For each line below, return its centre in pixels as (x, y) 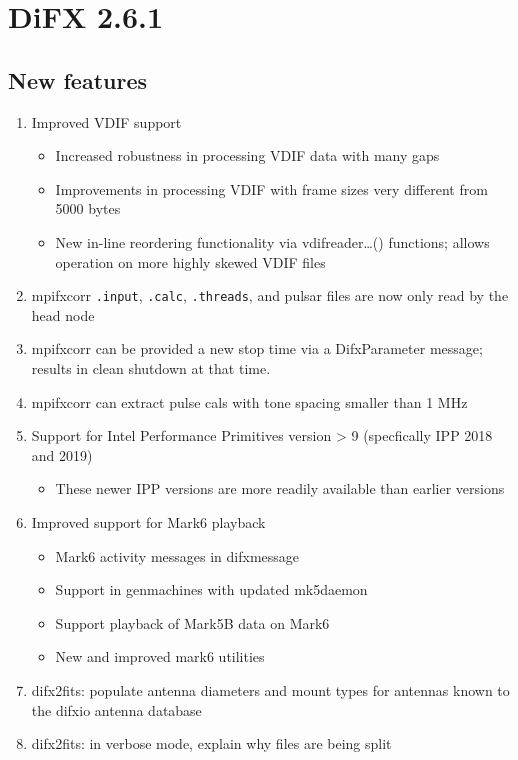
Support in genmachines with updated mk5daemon (211, 589)
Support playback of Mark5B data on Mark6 (192, 622)
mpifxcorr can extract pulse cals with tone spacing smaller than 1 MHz (249, 401)
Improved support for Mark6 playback (148, 521)
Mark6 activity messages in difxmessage (177, 555)
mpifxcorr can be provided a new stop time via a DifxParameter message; (257, 348)
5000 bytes (88, 208)
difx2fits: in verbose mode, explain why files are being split (211, 743)
